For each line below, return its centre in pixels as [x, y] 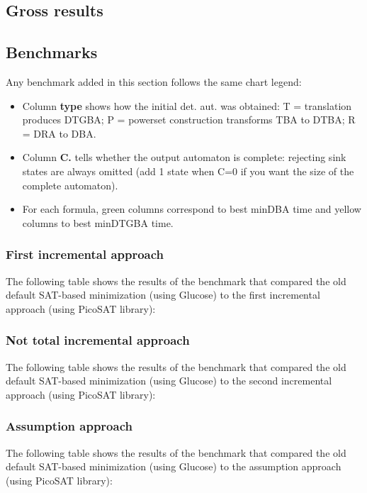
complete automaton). [70, 185]
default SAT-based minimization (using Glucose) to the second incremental [169, 381]
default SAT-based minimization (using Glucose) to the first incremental [163, 295]
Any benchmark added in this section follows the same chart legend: [154, 81]
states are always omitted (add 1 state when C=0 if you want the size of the [188, 171]
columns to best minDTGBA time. [98, 222]
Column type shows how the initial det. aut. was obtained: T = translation [187, 105]
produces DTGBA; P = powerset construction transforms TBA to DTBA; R [189, 120]
